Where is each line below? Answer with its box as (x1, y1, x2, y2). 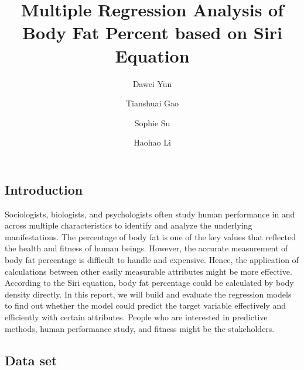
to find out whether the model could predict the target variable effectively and (5, 299, 286, 312)
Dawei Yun (132, 77, 172, 89)
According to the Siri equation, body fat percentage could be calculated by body (5, 276, 294, 289)
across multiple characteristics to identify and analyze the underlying (5, 219, 252, 231)
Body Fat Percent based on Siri (22, 20, 282, 44)
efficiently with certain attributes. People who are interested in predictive (5, 311, 268, 323)
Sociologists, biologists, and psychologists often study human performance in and (5, 208, 295, 220)
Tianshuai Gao (125, 97, 179, 109)
